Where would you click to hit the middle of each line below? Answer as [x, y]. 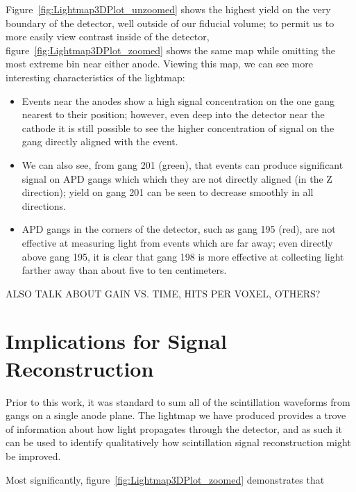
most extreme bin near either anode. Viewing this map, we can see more [159, 64]
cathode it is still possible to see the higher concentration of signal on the [178, 128]
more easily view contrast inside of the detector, [108, 36]
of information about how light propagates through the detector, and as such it [174, 428]
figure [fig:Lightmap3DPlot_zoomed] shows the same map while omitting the [170, 50]
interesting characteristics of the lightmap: [95, 77]
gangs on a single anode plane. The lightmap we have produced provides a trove [176, 415]
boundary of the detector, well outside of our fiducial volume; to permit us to [170, 23]
